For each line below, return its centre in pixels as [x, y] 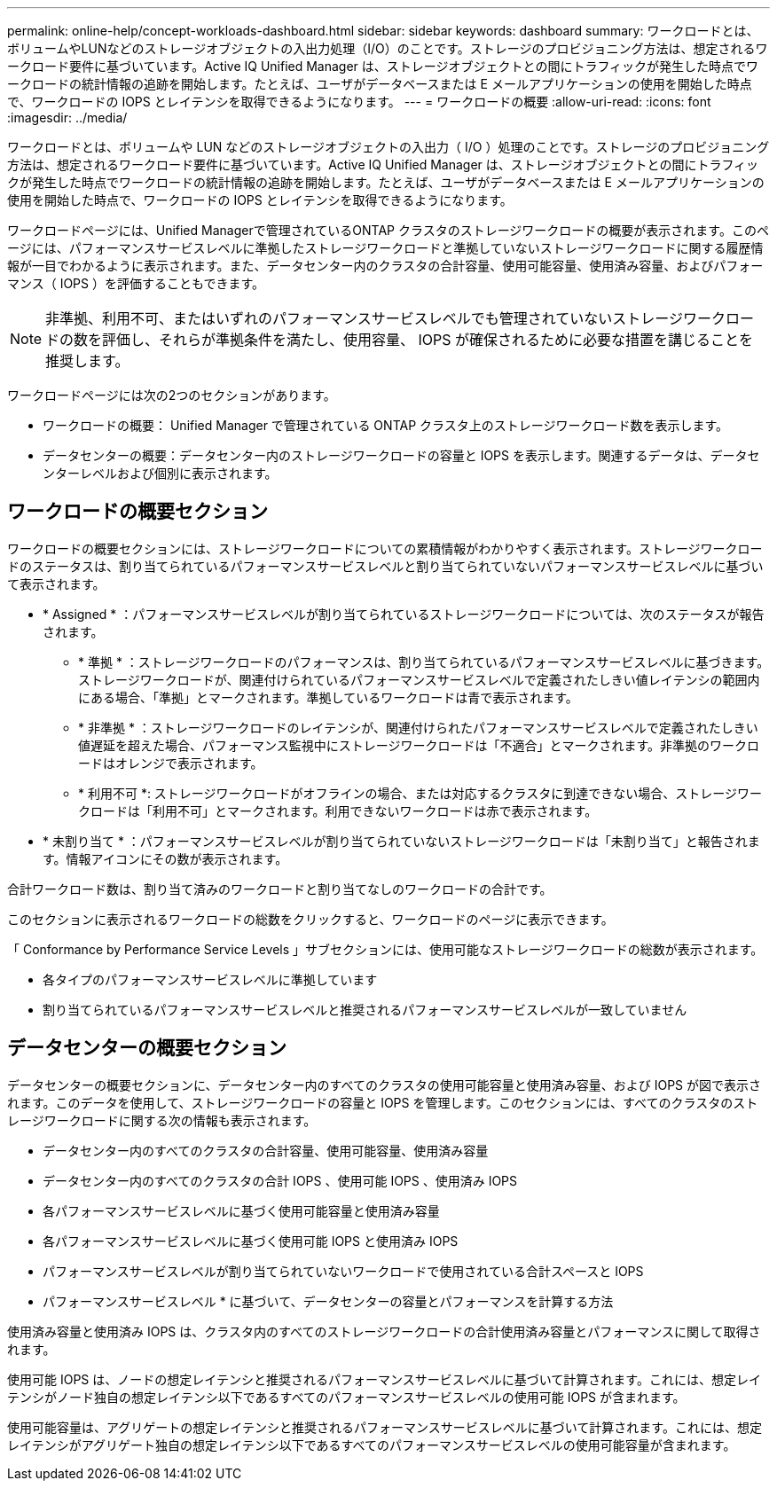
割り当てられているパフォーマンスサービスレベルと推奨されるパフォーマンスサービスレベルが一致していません [365, 1009]
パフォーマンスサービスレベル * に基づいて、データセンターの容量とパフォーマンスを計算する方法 [328, 1301]
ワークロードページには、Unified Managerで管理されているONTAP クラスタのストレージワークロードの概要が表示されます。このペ [388, 230]
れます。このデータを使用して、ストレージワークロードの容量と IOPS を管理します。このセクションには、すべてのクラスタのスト [383, 1102]
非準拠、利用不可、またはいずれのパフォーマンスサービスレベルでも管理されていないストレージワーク [385, 318]
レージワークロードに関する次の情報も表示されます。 [162, 1120]
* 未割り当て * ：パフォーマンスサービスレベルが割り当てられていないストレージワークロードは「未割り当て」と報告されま [401, 841]
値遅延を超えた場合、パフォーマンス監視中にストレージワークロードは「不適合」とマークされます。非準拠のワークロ [419, 745]
